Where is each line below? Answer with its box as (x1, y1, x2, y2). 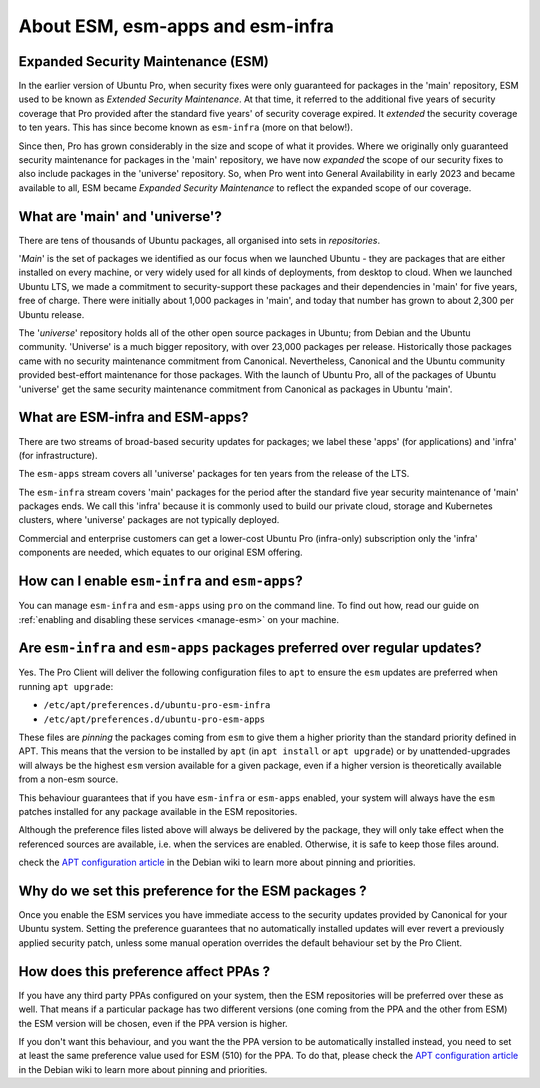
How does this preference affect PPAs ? (18, 963, 270, 980)
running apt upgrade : (18, 680, 114, 692)
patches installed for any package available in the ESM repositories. (18, 805, 298, 817)
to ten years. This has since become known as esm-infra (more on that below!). (18, 121, 354, 134)
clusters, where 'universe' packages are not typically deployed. (18, 514, 280, 526)
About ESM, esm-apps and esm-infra (18, 15, 334, 37)
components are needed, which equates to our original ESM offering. (18, 546, 304, 559)
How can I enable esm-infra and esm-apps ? (18, 573, 304, 590)
